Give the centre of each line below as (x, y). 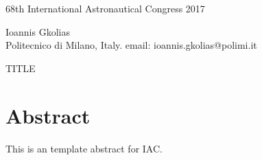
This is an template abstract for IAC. (84, 148)
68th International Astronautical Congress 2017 (105, 8)
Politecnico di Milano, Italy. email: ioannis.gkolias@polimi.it (131, 45)
